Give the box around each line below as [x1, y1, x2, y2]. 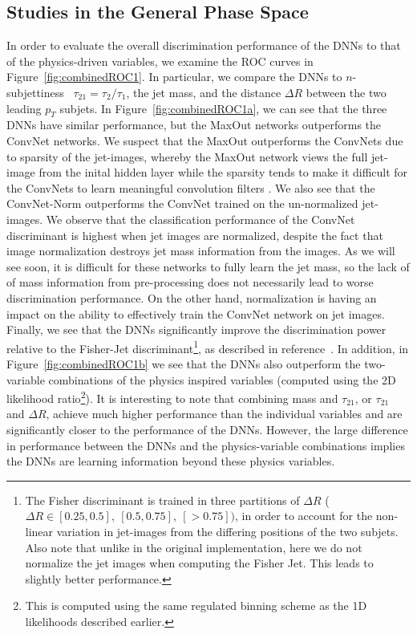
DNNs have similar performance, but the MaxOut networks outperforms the [6, 116, 382, 133]
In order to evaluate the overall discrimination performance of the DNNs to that [6, 37, 401, 54]
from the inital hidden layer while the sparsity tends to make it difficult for [38, 164, 408, 181]
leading [6, 100, 42, 116]
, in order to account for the [234, 507, 373, 524]
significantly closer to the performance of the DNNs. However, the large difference [6, 421, 408, 437]
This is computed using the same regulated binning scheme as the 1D [25, 597, 367, 614]
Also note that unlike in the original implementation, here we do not [25, 538, 362, 555]
